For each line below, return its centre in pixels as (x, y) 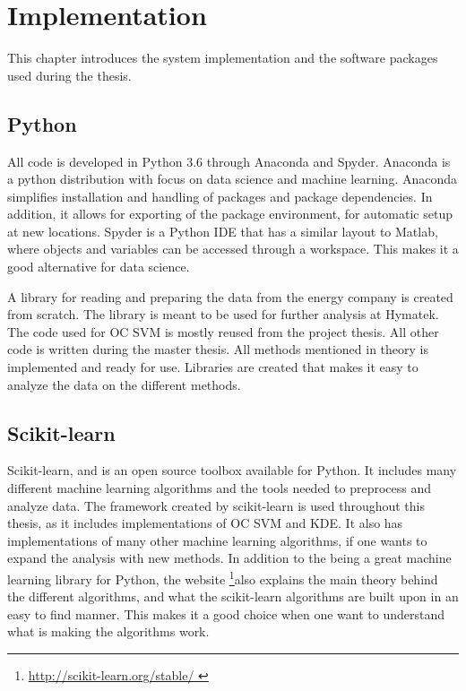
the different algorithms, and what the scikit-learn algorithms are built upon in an (233, 596)
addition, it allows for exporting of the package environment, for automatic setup (230, 214)
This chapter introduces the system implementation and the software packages (223, 58)
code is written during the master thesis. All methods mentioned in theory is (218, 349)
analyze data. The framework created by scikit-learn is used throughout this (216, 505)
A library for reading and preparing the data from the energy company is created (230, 296)
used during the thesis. (69, 75)
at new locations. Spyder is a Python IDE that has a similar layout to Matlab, (223, 231)
